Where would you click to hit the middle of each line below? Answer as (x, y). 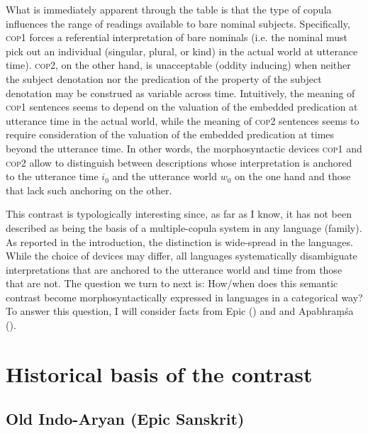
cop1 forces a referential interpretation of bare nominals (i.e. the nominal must (177, 37)
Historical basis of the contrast (159, 373)
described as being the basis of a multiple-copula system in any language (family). (184, 227)
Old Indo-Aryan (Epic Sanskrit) (125, 419)
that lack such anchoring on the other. (89, 190)
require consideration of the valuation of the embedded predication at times (170, 134)
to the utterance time (52, 176)
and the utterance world (165, 176)
